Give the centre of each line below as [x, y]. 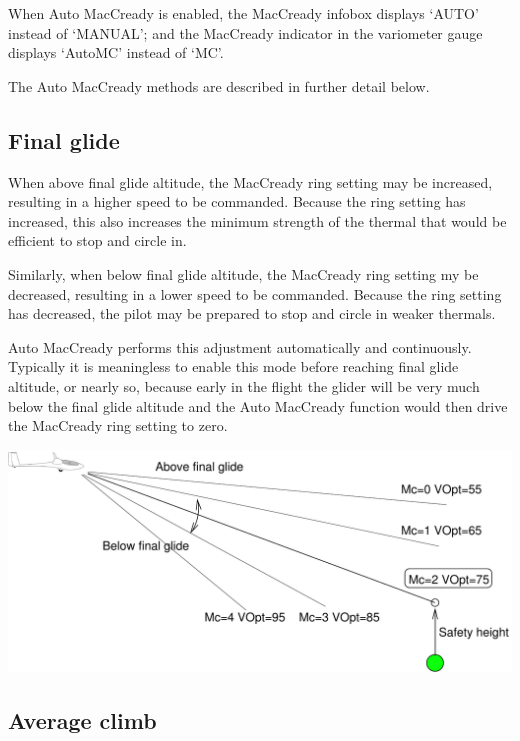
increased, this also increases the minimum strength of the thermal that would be [257, 220]
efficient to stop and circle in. [97, 240]
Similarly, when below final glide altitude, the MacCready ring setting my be [243, 273]
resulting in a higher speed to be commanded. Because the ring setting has [237, 201]
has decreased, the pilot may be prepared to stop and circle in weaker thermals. [252, 313]
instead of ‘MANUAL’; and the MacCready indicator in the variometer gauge [245, 32]
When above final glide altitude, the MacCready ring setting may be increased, [250, 181]
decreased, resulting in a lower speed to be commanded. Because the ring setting [255, 293]
